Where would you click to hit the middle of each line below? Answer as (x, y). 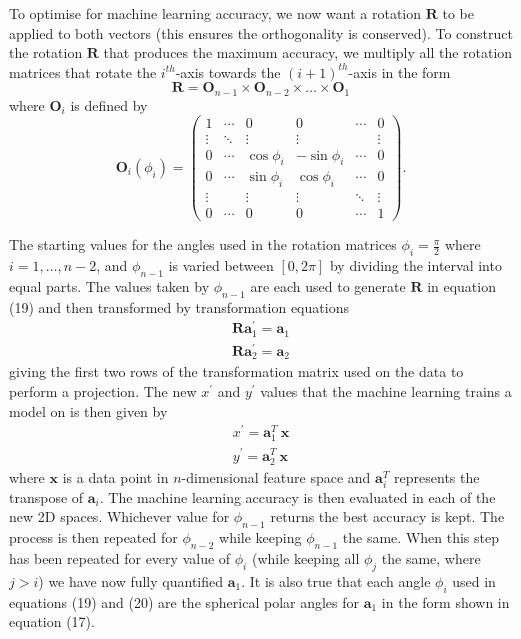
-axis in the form (399, 71)
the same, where (431, 558)
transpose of (46, 496)
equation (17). (52, 621)
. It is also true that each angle (336, 580)
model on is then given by (88, 410)
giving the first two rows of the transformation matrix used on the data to (236, 371)
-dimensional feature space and (276, 476)
